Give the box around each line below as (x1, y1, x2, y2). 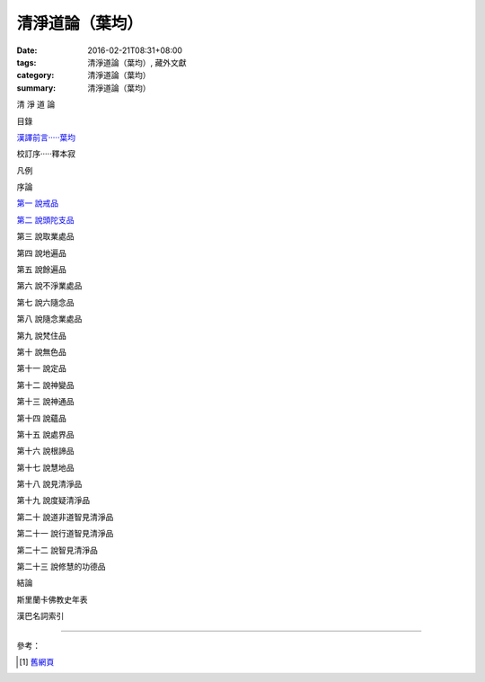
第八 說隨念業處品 (16, 314, 83, 324)
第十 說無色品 (16, 346, 66, 357)
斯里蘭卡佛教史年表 (16, 594, 88, 605)
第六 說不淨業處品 (16, 280, 83, 291)
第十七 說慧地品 (16, 462, 75, 473)
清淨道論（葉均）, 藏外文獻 (87, 57, 187, 67)
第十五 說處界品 (16, 429, 75, 439)
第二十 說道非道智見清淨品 (16, 511, 114, 522)
